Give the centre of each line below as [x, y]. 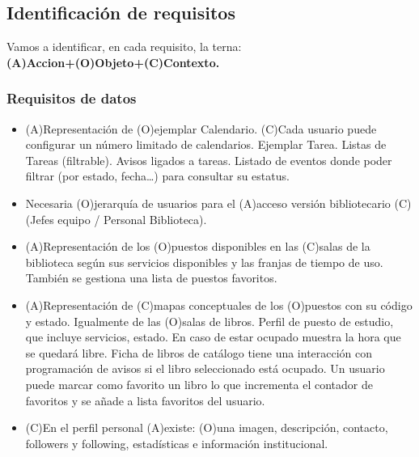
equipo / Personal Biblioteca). [132, 219]
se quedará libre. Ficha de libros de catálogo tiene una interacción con [199, 352]
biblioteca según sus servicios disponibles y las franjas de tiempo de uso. [204, 262]
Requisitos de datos [72, 98]
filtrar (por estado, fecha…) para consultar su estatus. [157, 176]
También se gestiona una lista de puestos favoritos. [151, 278]
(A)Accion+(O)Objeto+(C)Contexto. [113, 62]
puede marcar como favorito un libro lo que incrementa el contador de [199, 384]
